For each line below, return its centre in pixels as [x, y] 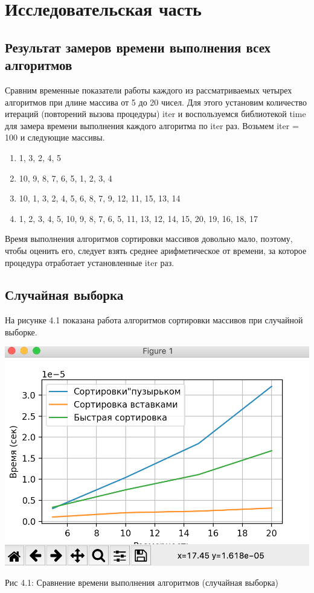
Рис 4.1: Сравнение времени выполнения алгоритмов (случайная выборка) [142, 582]
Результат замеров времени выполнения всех [138, 47]
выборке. [21, 331]
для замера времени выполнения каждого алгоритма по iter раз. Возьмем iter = [152, 125]
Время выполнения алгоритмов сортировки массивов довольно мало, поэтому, [149, 239]
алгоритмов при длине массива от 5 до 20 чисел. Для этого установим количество [156, 102]
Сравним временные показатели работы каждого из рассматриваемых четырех [149, 90]
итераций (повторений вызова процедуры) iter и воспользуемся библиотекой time [155, 114]
